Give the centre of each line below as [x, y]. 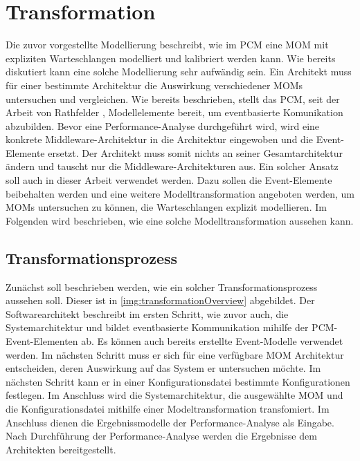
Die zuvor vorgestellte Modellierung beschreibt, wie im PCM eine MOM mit [167, 45]
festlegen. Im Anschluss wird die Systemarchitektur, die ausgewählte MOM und [174, 395]
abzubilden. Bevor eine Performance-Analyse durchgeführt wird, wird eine [163, 125]
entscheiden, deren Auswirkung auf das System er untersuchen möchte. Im [163, 368]
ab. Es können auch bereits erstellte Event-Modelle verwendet [212, 341]
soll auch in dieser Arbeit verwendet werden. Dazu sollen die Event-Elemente [169, 180]
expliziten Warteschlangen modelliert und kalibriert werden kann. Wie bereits [171, 58]
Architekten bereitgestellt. [61, 449]
